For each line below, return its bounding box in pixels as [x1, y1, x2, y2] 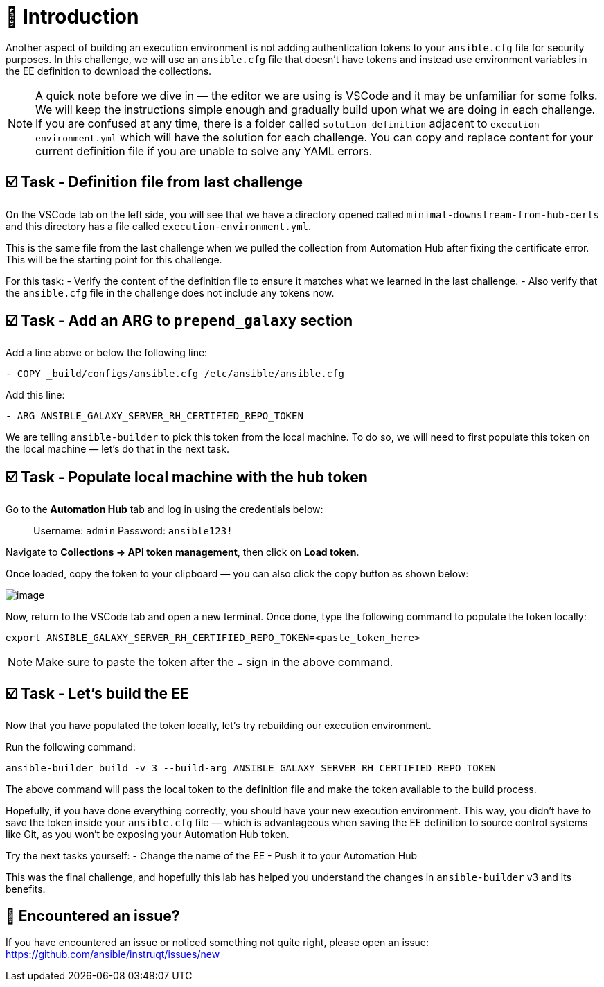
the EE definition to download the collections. [6, 64, 212, 77]
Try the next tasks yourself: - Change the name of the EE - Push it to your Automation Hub [6, 850, 418, 862]
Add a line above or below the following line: [6, 347, 208, 359]
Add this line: [6, 389, 65, 401]
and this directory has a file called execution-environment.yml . [6, 220, 312, 232]
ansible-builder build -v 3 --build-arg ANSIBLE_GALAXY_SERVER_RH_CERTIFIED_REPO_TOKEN [6, 762, 497, 774]
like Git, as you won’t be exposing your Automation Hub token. [6, 828, 290, 841]
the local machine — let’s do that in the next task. [6, 443, 230, 455]
